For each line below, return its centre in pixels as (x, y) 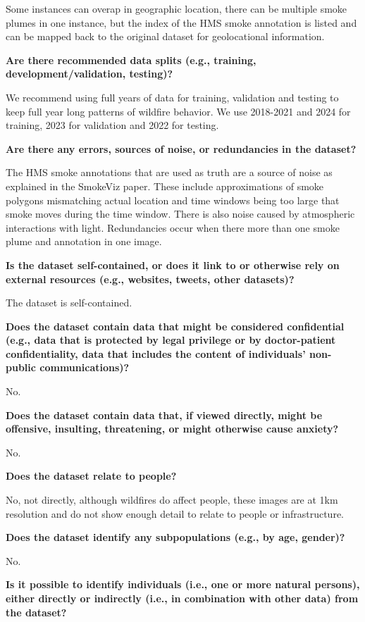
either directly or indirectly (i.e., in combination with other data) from (182, 598)
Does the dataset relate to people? (91, 476)
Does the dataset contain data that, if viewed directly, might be (164, 415)
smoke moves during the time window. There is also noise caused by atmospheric (180, 214)
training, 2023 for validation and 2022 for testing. (112, 125)
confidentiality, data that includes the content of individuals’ (156, 353)
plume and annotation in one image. (84, 241)
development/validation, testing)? (89, 74)
